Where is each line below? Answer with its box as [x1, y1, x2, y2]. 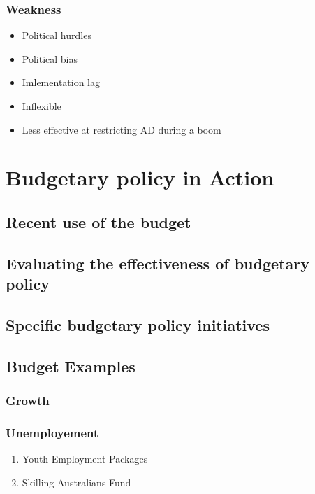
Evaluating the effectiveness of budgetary [6, 252, 309, 274]
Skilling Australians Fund [22, 474, 131, 489]
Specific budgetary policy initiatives [6, 313, 270, 335]
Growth [6, 392, 50, 409]
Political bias [22, 51, 78, 66]
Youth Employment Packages [22, 451, 148, 466]
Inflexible [22, 99, 61, 113]
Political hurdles [22, 28, 91, 43]
